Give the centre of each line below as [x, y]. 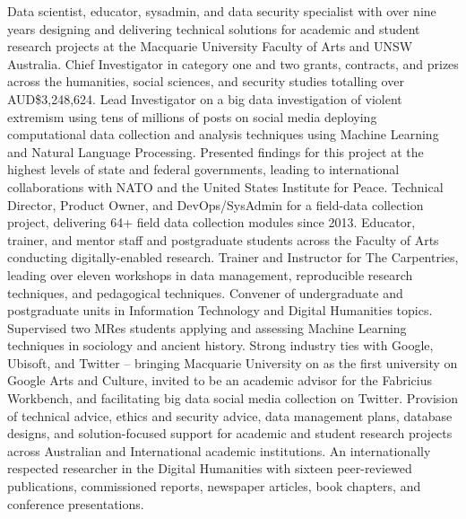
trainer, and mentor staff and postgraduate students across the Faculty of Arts [223, 239]
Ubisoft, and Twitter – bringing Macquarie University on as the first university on [233, 362]
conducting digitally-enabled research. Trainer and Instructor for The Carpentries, [233, 257]
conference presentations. [76, 503]
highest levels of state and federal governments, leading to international [203, 169]
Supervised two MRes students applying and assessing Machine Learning [207, 327]
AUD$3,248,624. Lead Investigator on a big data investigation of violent [205, 98]
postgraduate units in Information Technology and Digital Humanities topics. [220, 310]
